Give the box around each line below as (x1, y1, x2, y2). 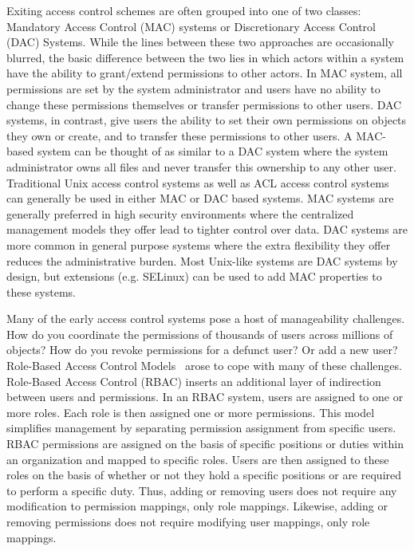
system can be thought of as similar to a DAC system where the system (37, 143, 388, 159)
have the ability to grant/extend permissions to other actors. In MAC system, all (6, 65, 403, 81)
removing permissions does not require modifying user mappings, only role (6, 514, 370, 529)
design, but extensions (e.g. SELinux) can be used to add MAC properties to (6, 268, 382, 285)
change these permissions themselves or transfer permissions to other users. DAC (6, 96, 402, 112)
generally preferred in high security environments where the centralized (6, 205, 354, 222)
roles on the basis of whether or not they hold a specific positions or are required (6, 466, 402, 483)
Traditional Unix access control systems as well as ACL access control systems (6, 174, 389, 191)
